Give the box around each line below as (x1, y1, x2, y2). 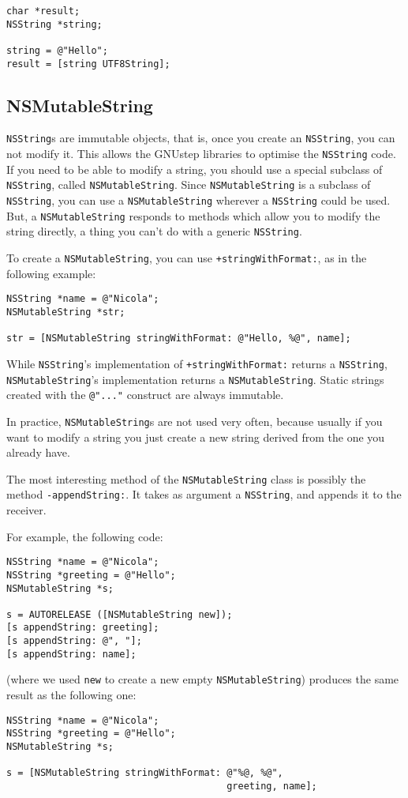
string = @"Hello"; (6, 44, 108, 56)
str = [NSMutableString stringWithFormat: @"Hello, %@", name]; (6, 333, 351, 344)
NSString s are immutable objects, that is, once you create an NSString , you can (6, 130, 395, 146)
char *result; (6, 6, 80, 17)
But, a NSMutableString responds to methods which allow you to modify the (6, 207, 380, 224)
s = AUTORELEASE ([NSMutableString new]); (6, 608, 233, 620)
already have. (6, 444, 70, 461)
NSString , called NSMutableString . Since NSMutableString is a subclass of (6, 176, 371, 193)
